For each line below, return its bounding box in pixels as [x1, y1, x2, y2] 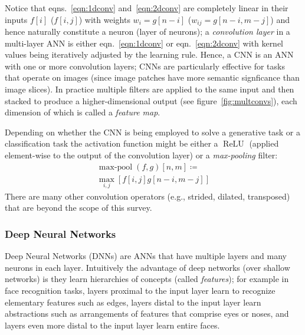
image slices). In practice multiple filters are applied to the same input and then [5, 83, 294, 95]
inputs [5, 13, 28, 25]
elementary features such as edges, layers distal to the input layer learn [5, 296, 261, 308]
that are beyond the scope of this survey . [5, 201, 152, 214]
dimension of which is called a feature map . [5, 106, 160, 118]
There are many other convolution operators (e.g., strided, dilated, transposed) [5, 190, 290, 202]
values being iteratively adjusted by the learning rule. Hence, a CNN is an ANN [5, 48, 294, 61]
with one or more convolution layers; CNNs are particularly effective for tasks [5, 59, 285, 72]
